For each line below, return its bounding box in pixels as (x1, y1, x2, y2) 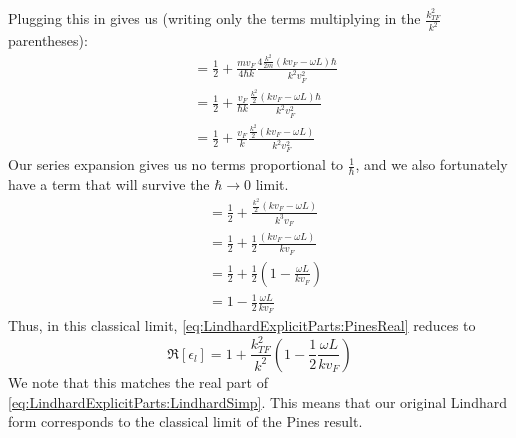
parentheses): (8, 30, 88, 51)
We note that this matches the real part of (8, 371, 268, 392)
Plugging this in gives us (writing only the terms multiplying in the (8, 8, 421, 29)
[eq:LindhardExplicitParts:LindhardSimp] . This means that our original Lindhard (8, 391, 507, 412)
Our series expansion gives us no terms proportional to (8, 154, 344, 175)
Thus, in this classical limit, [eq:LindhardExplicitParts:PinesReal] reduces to (8, 315, 476, 336)
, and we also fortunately (355, 154, 508, 175)
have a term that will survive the (8, 174, 210, 195)
